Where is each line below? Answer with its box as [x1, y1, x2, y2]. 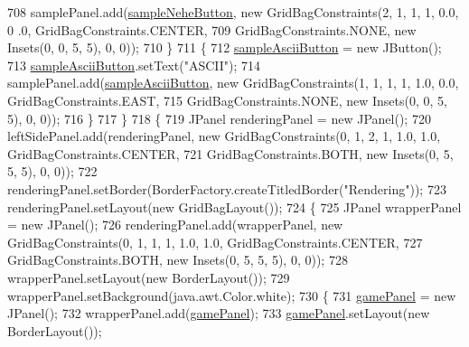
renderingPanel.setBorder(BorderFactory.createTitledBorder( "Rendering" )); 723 [7, 179, 446, 198]
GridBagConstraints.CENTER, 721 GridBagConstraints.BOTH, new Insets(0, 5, [7, 144, 454, 163]
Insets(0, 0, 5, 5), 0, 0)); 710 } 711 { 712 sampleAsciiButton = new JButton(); [7, 38, 442, 57]
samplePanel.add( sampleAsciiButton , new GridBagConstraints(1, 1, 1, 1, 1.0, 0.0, [7, 73, 459, 92]
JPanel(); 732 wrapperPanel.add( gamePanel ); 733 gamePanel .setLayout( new [7, 304, 430, 323]
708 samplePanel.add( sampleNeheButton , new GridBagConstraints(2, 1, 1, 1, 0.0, [7, 3, 459, 21]
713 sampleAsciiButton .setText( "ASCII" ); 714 [7, 55, 261, 74]
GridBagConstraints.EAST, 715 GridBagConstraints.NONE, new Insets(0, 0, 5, [7, 90, 447, 109]
